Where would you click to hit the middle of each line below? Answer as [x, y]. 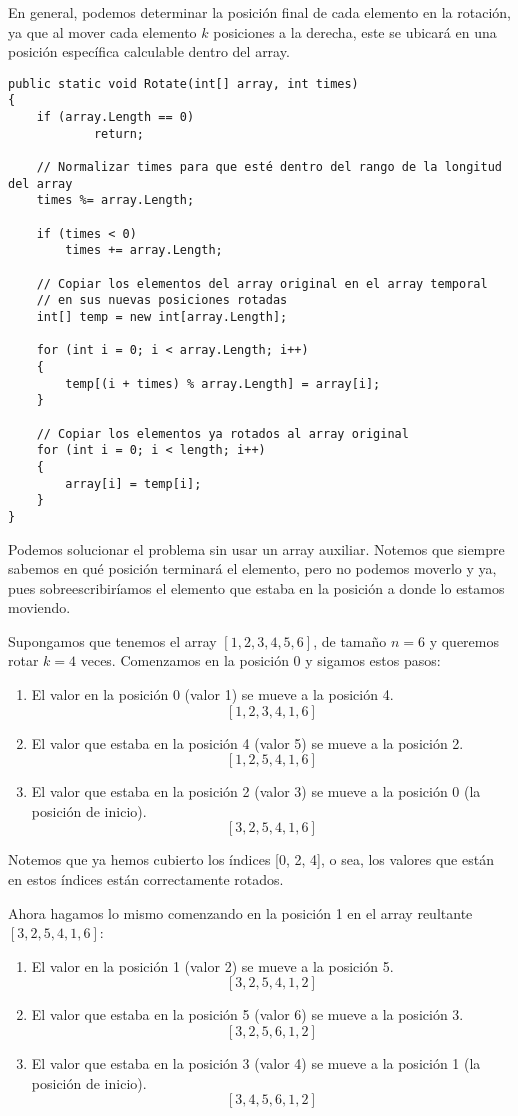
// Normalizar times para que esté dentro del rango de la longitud [269, 167]
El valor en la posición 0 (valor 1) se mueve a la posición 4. [212, 694]
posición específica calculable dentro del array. [149, 51]
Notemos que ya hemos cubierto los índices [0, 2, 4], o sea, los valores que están [251, 859]
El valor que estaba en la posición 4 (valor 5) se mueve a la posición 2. [247, 742]
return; [119, 133]
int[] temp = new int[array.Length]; [162, 316]
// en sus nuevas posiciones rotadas [162, 300]
